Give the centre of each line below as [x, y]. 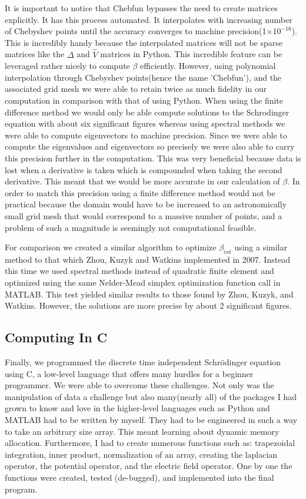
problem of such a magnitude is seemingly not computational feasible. [131, 227]
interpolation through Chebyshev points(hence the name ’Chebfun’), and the [143, 77]
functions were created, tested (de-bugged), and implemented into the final [139, 477]
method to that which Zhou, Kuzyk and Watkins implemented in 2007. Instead [148, 259]
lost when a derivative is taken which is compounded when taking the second [144, 169]
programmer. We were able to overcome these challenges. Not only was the [139, 385]
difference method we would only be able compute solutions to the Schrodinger [147, 112]
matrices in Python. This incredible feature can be [191, 54]
